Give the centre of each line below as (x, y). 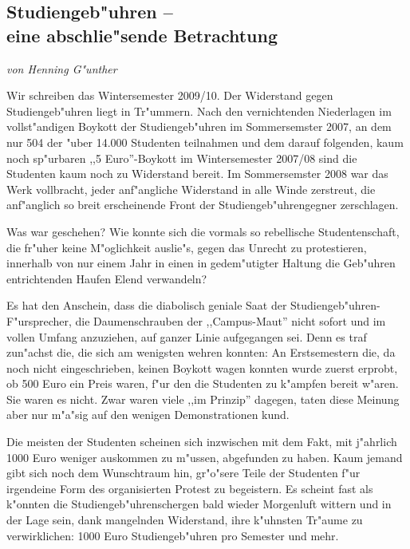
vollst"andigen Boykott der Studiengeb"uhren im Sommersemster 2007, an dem (199, 126)
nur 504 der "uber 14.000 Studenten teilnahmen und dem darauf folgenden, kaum (205, 142)
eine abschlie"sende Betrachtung (142, 35)
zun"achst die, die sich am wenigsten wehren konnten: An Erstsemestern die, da (201, 352)
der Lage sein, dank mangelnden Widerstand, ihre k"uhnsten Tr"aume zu (185, 520)
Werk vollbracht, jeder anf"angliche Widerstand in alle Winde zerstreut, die (191, 189)
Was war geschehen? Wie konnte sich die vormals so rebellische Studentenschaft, (203, 231)
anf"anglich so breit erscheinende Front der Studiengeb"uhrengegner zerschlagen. (203, 205)
